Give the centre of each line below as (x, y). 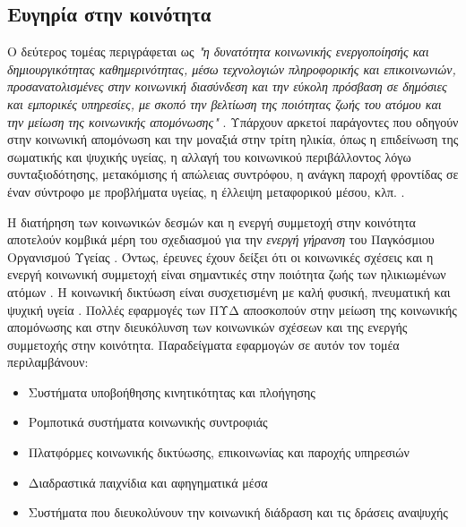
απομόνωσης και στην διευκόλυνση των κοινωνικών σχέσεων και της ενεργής (207, 327)
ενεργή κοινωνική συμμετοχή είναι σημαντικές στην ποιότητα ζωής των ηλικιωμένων (227, 274)
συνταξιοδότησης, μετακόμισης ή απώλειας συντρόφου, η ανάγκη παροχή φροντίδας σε (233, 174)
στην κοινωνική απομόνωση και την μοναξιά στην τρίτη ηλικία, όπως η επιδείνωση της (233, 139)
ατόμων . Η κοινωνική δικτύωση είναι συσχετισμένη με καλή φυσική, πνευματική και (229, 291)
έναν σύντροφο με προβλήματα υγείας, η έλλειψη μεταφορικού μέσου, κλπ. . (206, 191)
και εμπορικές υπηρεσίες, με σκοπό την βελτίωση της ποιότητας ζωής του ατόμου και (224, 103)
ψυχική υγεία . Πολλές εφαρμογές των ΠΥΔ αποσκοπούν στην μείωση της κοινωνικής (232, 309)
